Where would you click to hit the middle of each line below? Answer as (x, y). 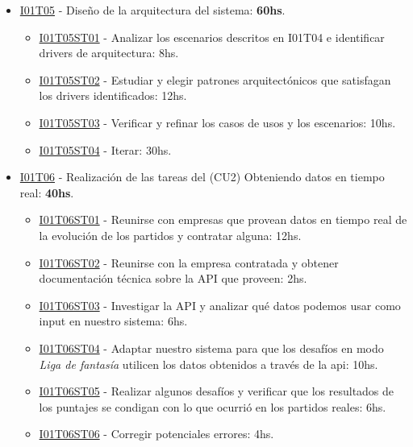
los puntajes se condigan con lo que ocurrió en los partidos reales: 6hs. (213, 406)
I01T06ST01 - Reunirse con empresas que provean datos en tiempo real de (223, 219)
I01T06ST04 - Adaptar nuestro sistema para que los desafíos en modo (211, 348)
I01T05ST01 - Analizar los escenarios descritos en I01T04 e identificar (212, 37)
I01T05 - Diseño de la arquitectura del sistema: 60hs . (152, 10)
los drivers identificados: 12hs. (113, 95)
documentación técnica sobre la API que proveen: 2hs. (173, 278)
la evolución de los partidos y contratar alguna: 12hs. (170, 235)
